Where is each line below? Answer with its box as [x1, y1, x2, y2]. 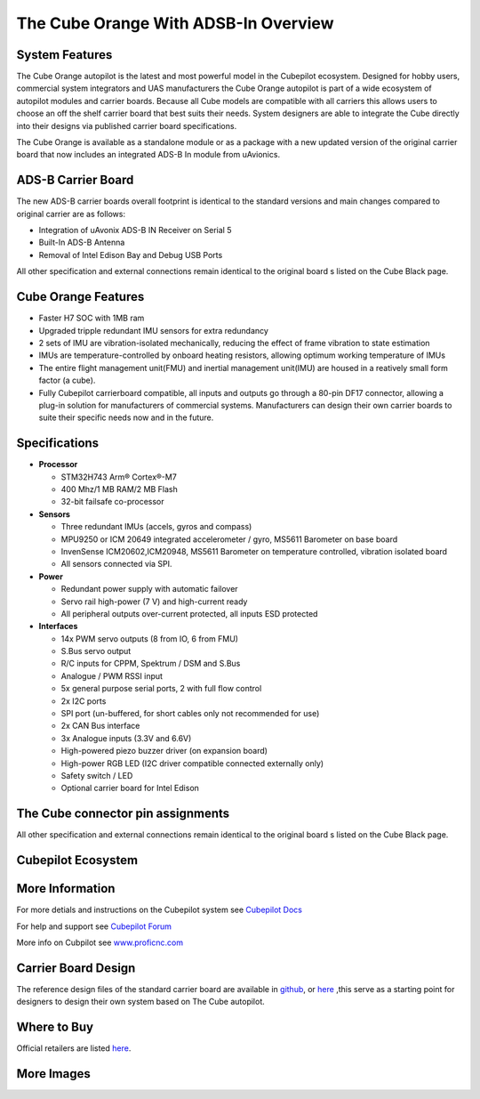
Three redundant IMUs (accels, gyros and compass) [60, 521, 252, 532]
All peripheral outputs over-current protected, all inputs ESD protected [60, 608, 318, 618]
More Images [16, 1066, 91, 1081]
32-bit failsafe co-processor [60, 497, 164, 507]
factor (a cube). [38, 375, 96, 386]
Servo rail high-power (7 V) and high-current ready [60, 596, 248, 607]
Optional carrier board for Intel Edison [60, 783, 200, 794]
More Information [16, 881, 116, 896]
